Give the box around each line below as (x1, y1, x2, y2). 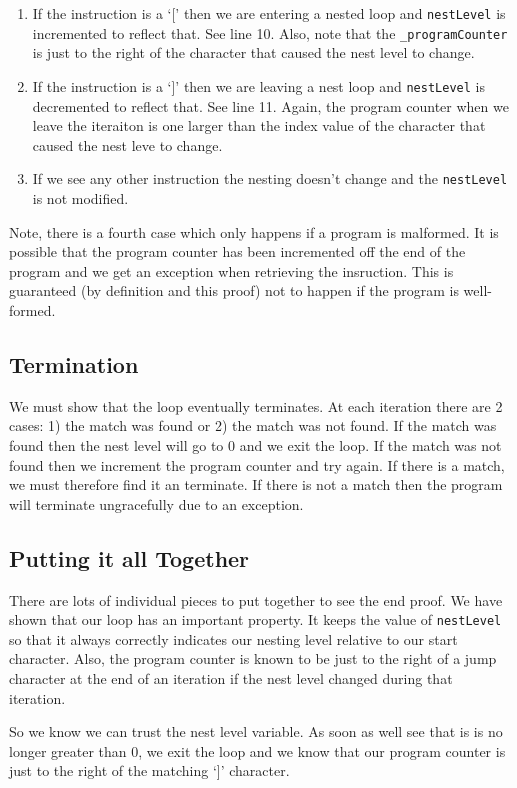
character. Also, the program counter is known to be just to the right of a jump (9, 648, 497, 669)
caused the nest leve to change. (32, 134, 223, 155)
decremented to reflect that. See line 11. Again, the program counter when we (32, 95, 509, 116)
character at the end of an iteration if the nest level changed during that (9, 667, 453, 688)
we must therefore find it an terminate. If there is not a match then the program (9, 474, 503, 495)
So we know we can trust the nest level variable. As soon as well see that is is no (9, 721, 503, 742)
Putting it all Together (9, 542, 250, 573)
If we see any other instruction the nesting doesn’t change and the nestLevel (32, 168, 508, 189)
